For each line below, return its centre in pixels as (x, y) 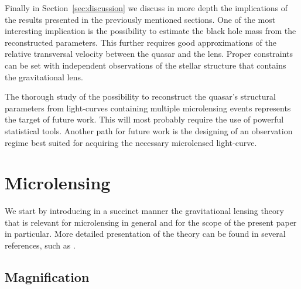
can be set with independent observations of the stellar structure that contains (146, 65)
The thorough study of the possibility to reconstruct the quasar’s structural (140, 96)
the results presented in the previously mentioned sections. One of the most (140, 19)
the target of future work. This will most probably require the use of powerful (144, 119)
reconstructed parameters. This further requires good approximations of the (141, 42)
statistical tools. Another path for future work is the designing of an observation (149, 130)
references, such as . (40, 245)
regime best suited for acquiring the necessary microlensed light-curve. (131, 142)
